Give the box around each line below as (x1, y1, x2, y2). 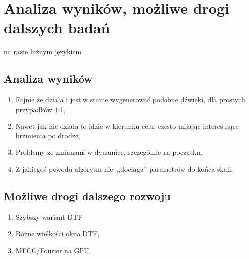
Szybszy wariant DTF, (15, 211, 84, 222)
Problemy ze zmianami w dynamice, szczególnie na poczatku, (15, 147, 202, 157)
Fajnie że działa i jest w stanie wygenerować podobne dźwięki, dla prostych (15, 94, 245, 105)
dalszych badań (4, 17, 110, 38)
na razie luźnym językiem (4, 46, 82, 57)
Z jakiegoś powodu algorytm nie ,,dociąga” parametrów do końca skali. (15, 164, 233, 174)
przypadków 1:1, (15, 104, 66, 114)
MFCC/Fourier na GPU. (15, 245, 91, 256)
